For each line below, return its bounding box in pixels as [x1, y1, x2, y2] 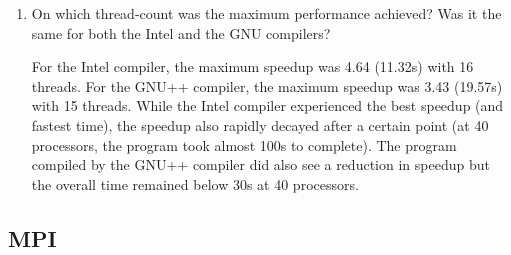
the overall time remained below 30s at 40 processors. [31, 173, 359, 194]
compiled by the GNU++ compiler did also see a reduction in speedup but [31, 154, 490, 175]
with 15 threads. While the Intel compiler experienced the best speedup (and [31, 95, 504, 116]
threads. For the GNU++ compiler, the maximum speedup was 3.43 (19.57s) [31, 75, 503, 96]
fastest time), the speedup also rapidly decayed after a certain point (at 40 [31, 114, 489, 135]
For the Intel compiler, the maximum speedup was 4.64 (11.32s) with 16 [31, 56, 474, 77]
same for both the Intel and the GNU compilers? [31, 22, 331, 43]
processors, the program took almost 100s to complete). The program [31, 134, 457, 155]
